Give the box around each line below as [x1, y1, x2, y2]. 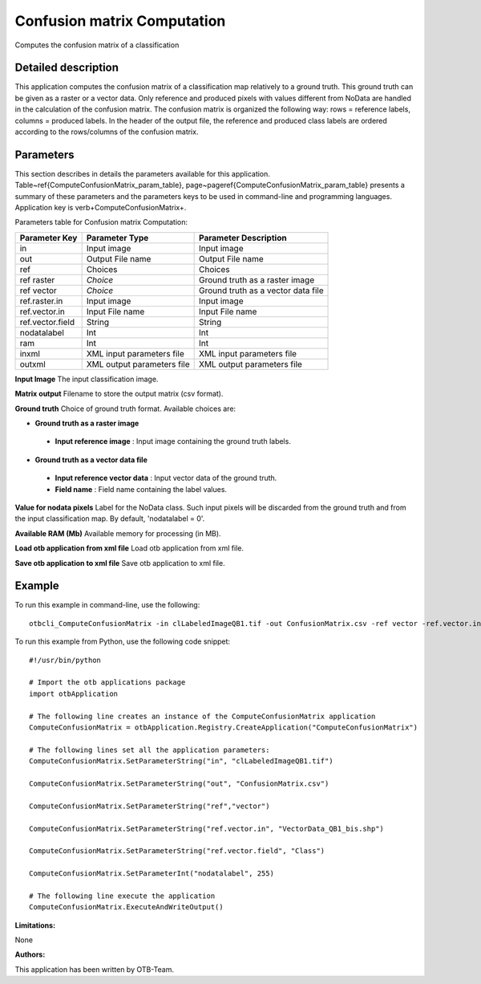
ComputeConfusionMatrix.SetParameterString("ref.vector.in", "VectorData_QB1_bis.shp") [29, 823, 385, 833]
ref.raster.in [19, 295, 63, 307]
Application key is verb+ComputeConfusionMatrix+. [14, 203, 187, 213]
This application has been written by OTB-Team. [14, 964, 175, 974]
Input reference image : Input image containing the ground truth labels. [55, 437, 292, 446]
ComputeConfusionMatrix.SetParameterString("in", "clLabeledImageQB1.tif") [29, 757, 333, 766]
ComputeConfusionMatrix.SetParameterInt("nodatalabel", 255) [29, 869, 274, 878]
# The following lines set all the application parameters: [29, 745, 270, 754]
